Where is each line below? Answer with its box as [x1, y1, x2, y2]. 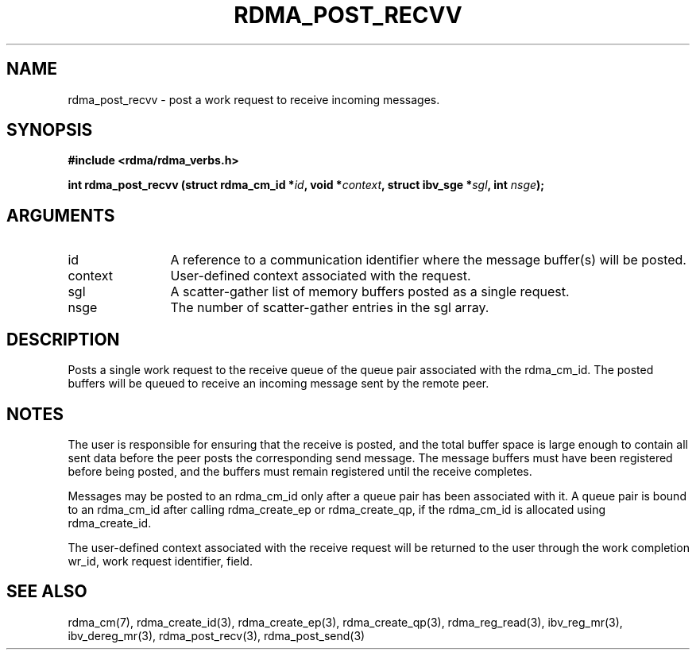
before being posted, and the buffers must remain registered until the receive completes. [68, 464, 532, 478]
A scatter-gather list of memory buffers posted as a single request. [170, 284, 570, 300]
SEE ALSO [6, 581, 87, 602]
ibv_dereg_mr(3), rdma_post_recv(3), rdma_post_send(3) [68, 628, 365, 642]
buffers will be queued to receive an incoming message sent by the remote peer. [68, 376, 489, 391]
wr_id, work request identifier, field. [68, 554, 253, 568]
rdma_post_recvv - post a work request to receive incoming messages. [68, 92, 440, 106]
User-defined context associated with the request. [170, 268, 471, 284]
